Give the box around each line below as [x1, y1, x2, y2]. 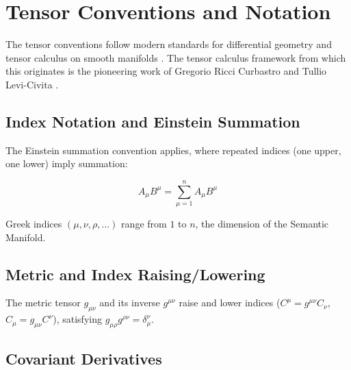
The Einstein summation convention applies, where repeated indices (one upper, [5, 143, 341, 157]
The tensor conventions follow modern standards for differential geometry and [5, 37, 332, 51]
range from [121, 217, 167, 231]
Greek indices [5, 217, 62, 231]
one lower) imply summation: [5, 156, 128, 171]
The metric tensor [5, 295, 81, 310]
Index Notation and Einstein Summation [5, 110, 300, 132]
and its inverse [99, 295, 160, 310]
